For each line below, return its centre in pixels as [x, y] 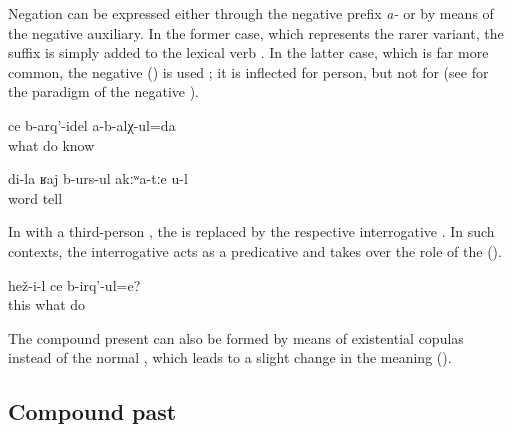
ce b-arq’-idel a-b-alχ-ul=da [92, 124]
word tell [35, 197]
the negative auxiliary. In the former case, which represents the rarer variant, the [256, 32]
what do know [51, 144]
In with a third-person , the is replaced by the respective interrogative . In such [251, 231]
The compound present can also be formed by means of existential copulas [236, 337]
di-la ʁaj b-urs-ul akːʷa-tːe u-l [98, 178]
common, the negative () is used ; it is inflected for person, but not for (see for [248, 71]
